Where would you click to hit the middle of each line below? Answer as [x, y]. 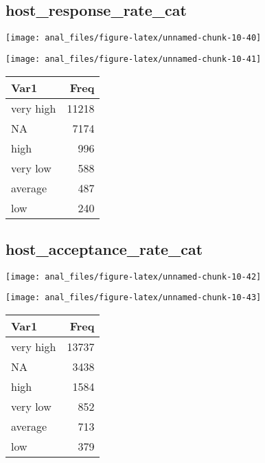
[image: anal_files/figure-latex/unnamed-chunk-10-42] [134, 276]
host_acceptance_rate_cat [104, 248]
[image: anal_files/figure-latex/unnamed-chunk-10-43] [134, 298]
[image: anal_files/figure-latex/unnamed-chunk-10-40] [134, 38]
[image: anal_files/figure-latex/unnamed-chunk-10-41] [134, 59]
